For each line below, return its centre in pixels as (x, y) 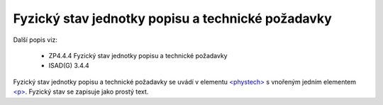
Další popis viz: (35, 40)
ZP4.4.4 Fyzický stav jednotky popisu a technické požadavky (138, 55)
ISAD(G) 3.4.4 (69, 66)
